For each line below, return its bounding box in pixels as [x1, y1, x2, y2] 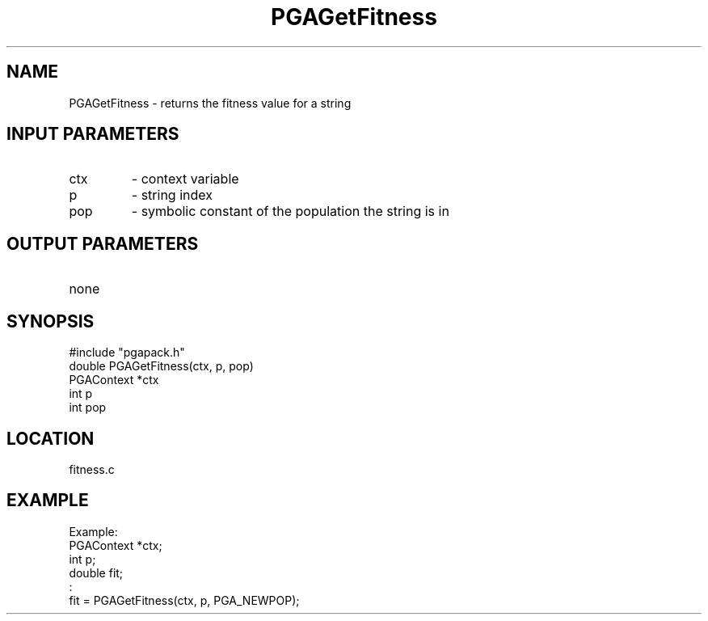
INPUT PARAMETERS [6, 124, 179, 145]
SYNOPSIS [6, 310, 95, 332]
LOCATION [6, 428, 95, 449]
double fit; [69, 565, 124, 580]
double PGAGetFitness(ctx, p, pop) [69, 359, 254, 374]
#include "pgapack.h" [69, 345, 185, 360]
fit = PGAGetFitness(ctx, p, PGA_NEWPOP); [69, 593, 300, 607]
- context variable [131, 171, 239, 188]
